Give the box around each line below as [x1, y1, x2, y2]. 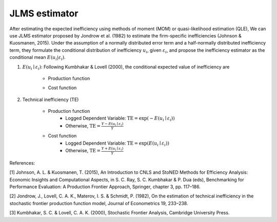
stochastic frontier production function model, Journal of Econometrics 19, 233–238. [9, 200, 188, 206]
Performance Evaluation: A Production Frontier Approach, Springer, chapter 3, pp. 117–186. [9, 184, 201, 190]
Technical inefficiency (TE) [22, 96, 79, 103]
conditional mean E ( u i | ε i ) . [9, 54, 66, 62]
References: [9, 159, 35, 166]
